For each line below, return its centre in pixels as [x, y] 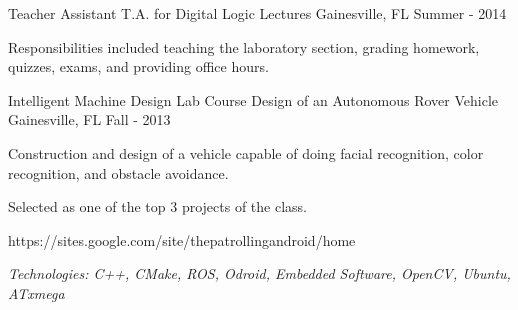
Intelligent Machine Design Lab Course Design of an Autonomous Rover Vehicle [253, 99]
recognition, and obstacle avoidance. [118, 172]
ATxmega [36, 292]
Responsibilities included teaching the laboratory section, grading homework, [244, 46]
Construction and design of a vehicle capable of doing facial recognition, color [246, 152]
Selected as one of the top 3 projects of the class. [157, 206]
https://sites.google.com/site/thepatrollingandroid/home [182, 239]
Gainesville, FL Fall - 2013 [89, 119]
